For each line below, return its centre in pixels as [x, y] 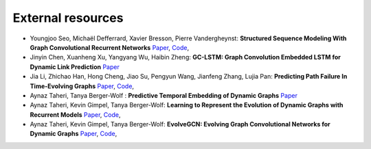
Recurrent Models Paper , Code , [75, 114]
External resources [68, 18]
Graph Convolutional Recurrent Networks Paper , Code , [109, 47]
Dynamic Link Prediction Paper [75, 67]
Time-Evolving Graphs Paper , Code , [82, 86]
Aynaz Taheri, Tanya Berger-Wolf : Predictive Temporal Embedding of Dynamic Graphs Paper [164, 95]
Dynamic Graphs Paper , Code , [74, 134]
